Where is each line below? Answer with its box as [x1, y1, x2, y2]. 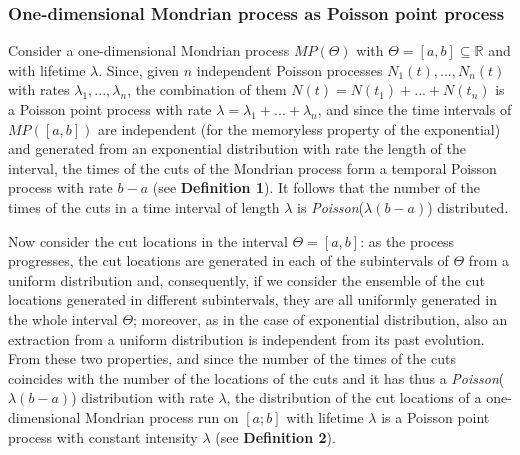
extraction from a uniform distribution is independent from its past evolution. [8, 328, 485, 349]
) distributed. [427, 196, 509, 217]
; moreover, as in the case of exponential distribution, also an [133, 308, 508, 329]
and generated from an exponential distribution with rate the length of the [8, 138, 467, 159]
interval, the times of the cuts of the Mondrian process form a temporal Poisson [8, 157, 497, 178]
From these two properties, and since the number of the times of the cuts [8, 348, 456, 369]
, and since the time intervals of [317, 99, 512, 119]
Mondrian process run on [85, 406, 239, 427]
